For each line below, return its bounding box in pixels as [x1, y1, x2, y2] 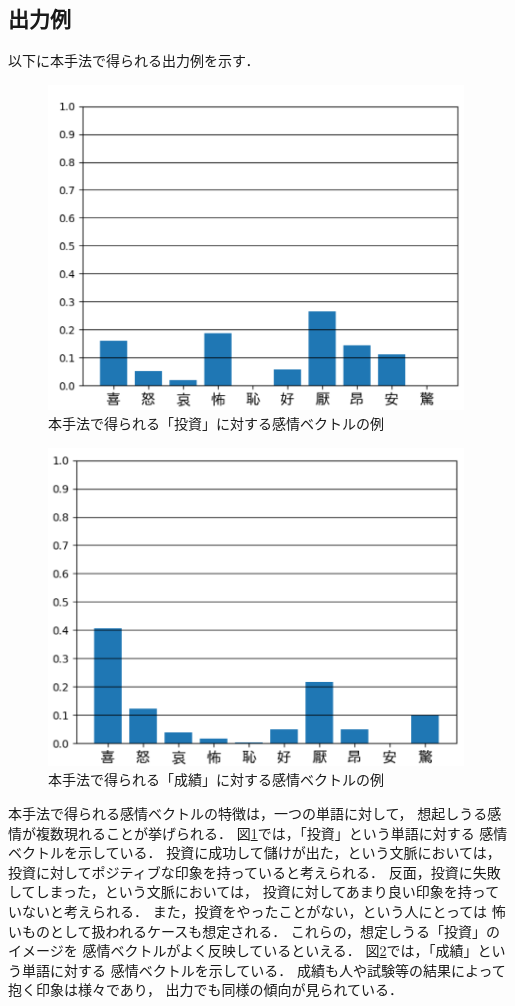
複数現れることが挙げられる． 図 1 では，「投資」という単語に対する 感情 [35, 822, 508, 843]
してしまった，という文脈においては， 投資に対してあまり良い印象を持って [8, 881, 500, 902]
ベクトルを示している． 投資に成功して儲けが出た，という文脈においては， [8, 842, 501, 863]
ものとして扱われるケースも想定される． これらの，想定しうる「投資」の [21, 920, 500, 941]
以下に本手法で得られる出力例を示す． [8, 50, 260, 71]
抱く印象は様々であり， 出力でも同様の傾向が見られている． [8, 979, 404, 1000]
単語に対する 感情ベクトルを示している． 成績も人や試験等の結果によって [21, 959, 506, 980]
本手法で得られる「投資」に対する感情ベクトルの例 [48, 413, 384, 434]
